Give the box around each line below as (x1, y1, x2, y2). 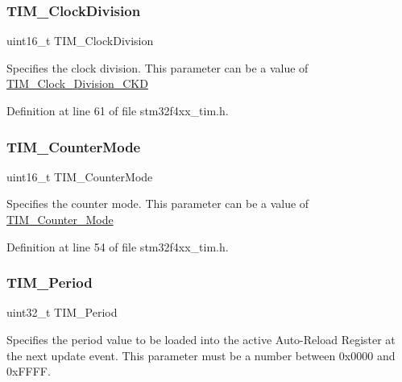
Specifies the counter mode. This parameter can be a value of (6, 195, 309, 212)
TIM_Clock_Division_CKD (6, 75, 148, 92)
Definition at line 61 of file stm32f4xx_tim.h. (6, 102, 229, 118)
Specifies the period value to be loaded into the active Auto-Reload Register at (6, 331, 396, 347)
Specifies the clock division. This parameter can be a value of (6, 59, 309, 76)
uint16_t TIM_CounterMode (6, 168, 153, 185)
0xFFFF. (6, 363, 51, 380)
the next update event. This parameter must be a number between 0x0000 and (6, 347, 396, 363)
